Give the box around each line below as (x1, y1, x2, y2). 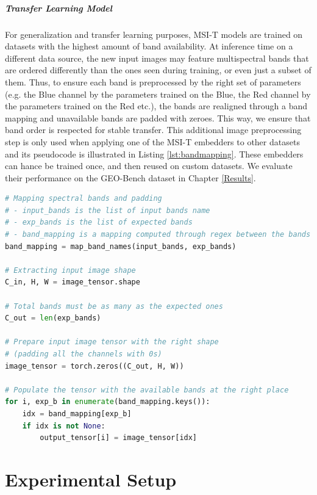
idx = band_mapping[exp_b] (22, 409, 132, 418)
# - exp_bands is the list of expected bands (5, 218, 193, 227)
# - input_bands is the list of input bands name (5, 206, 210, 215)
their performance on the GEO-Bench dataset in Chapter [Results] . (5, 171, 256, 184)
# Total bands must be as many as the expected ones (5, 302, 223, 311)
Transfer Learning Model (5, 1, 112, 14)
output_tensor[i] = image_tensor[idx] (40, 433, 198, 443)
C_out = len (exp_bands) (5, 314, 101, 323)
